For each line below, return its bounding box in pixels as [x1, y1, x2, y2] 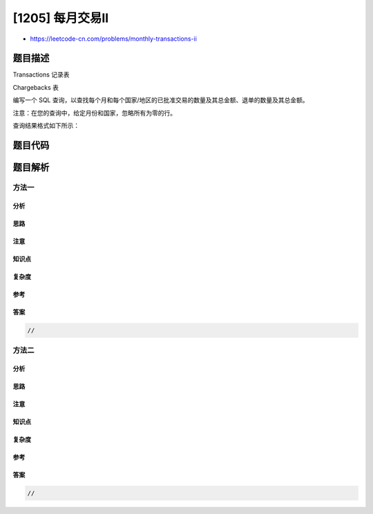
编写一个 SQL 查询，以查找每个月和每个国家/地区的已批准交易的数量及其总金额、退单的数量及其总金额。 [12, 96, 309, 104]
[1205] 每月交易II [12, 10, 109, 26]
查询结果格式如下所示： [12, 122, 79, 130]
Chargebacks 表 [12, 83, 59, 91]
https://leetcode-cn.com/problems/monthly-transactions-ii [30, 35, 197, 43]
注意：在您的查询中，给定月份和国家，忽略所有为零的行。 [12, 108, 176, 117]
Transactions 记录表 [12, 70, 70, 79]
